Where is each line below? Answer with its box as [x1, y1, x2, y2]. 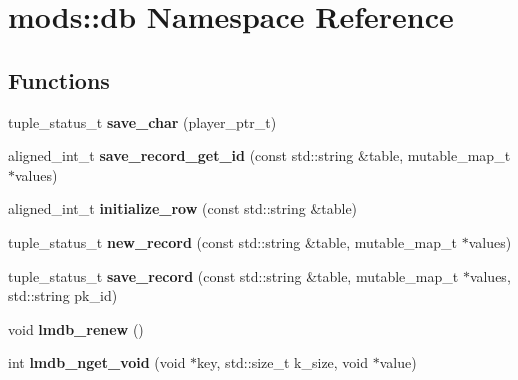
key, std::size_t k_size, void [197, 352, 369, 373]
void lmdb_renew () [8, 318, 144, 339]
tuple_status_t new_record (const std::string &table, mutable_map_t [8, 231, 458, 252]
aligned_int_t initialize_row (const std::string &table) [8, 198, 358, 219]
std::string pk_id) [8, 285, 118, 306]
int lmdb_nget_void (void [8, 352, 186, 373]
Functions [8, 64, 110, 95]
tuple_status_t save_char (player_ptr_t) [8, 111, 277, 132]
